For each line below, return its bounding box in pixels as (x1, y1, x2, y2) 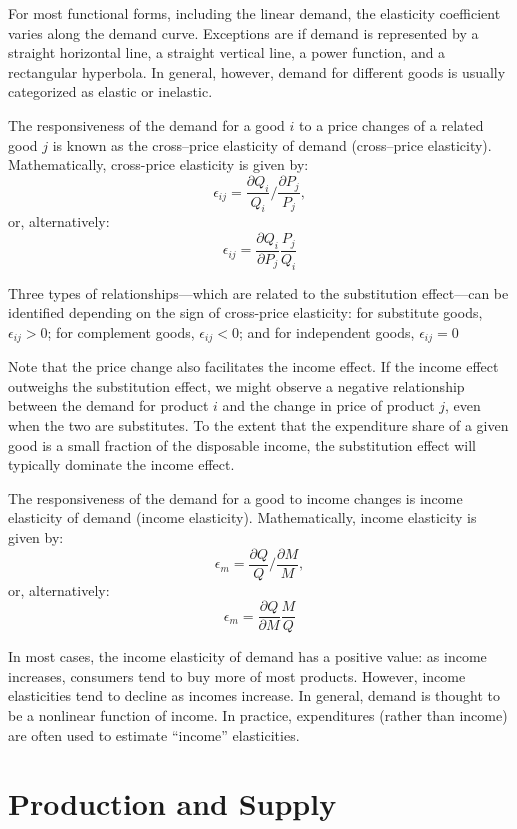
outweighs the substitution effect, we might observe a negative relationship (8, 375, 465, 396)
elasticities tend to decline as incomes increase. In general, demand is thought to (8, 685, 501, 706)
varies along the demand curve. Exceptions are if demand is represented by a (8, 22, 479, 43)
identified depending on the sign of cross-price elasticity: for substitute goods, (8, 302, 483, 323)
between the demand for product (8, 395, 209, 416)
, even (445, 395, 481, 416)
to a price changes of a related (299, 114, 484, 135)
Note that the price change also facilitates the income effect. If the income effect (8, 356, 499, 377)
